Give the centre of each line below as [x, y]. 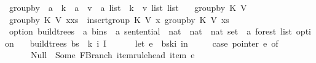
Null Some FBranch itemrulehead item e [113, 55]
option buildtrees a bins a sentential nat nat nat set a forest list [150, 31]
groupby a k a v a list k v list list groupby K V [128, 7]
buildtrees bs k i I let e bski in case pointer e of [154, 43]
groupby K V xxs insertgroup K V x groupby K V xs [119, 19]
